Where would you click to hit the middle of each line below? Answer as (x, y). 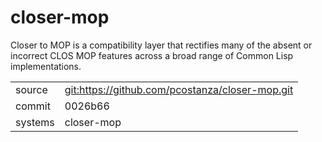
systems (35, 122)
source (31, 89)
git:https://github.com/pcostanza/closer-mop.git (179, 89)
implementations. (46, 66)
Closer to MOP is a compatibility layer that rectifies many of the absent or (161, 45)
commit (33, 106)
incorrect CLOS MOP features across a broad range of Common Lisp (152, 55)
